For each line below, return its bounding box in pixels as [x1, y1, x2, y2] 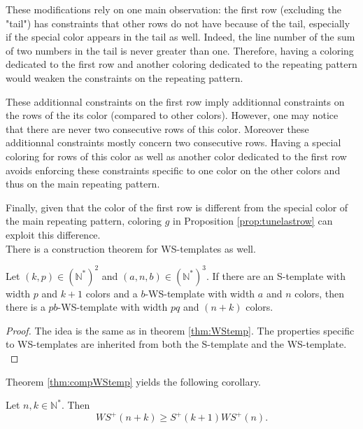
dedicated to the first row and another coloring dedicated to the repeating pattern [6, 57, 357, 71]
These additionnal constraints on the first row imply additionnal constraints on [6, 94, 345, 108]
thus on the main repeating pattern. [6, 176, 160, 191]
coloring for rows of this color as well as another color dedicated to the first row [6, 148, 347, 163]
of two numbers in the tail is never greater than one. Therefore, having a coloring [6, 43, 354, 57]
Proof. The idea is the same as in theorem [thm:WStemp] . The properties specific [6, 323, 355, 337]
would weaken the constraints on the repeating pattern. [6, 70, 243, 85]
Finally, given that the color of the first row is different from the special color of [6, 199, 348, 214]
